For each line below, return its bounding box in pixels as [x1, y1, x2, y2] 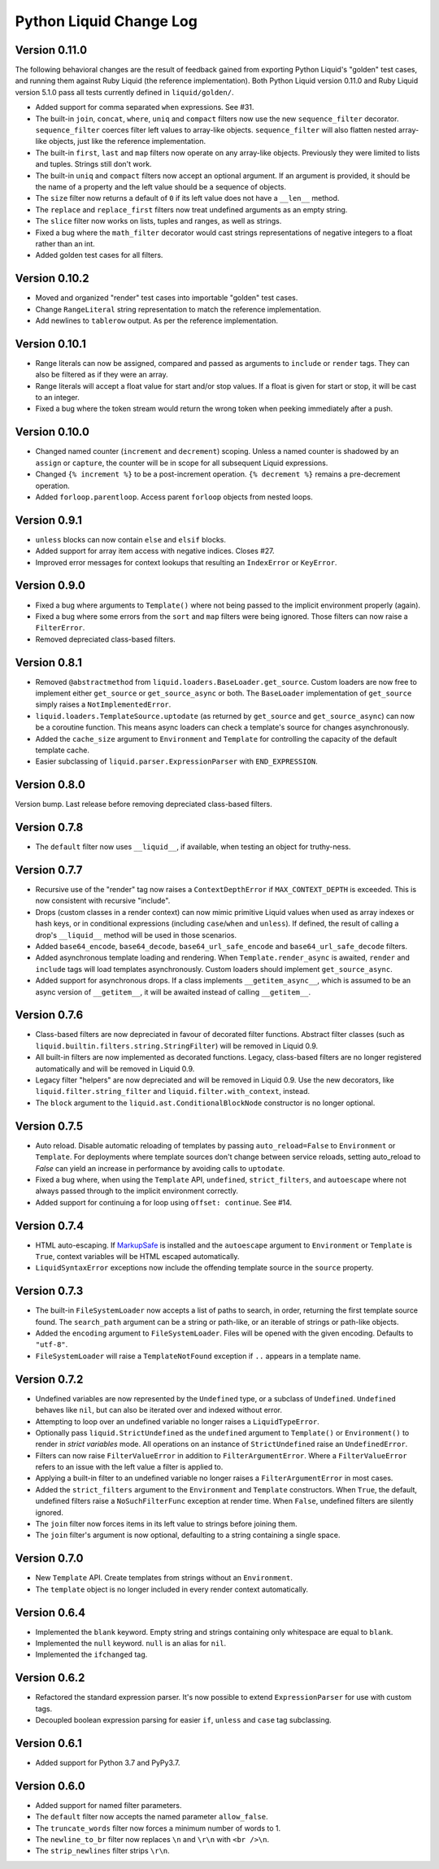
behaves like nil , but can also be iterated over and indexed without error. [35, 1405, 282, 1415]
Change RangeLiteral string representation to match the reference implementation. [35, 304, 321, 314]
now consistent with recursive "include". [35, 895, 171, 906]
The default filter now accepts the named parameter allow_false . [35, 1812, 268, 1822]
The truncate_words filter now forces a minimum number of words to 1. [35, 1823, 281, 1833]
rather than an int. [35, 238, 95, 248]
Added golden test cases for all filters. [35, 251, 163, 260]
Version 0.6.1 [15, 1736, 82, 1750]
